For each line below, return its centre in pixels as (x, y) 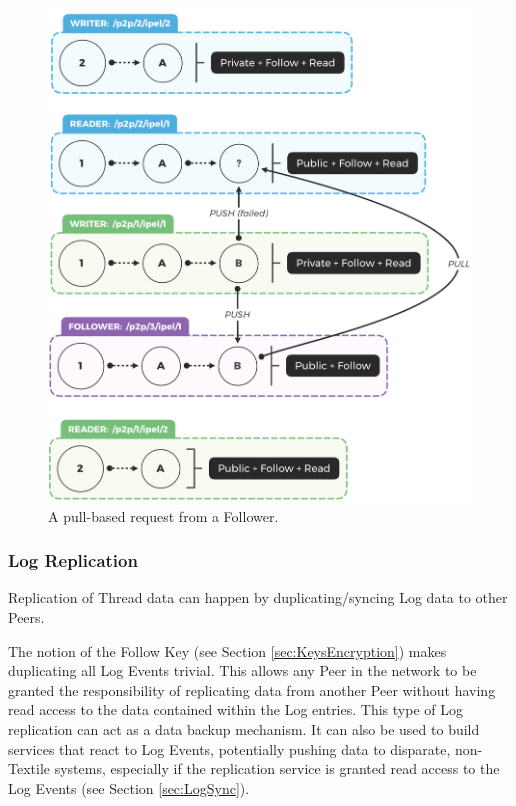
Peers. (26, 616)
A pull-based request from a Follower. (163, 515)
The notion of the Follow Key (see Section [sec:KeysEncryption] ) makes (227, 650)
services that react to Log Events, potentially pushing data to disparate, (229, 748)
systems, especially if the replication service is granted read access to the (277, 768)
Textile (29, 768)
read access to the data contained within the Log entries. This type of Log (235, 709)
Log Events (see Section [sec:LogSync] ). (129, 787)
